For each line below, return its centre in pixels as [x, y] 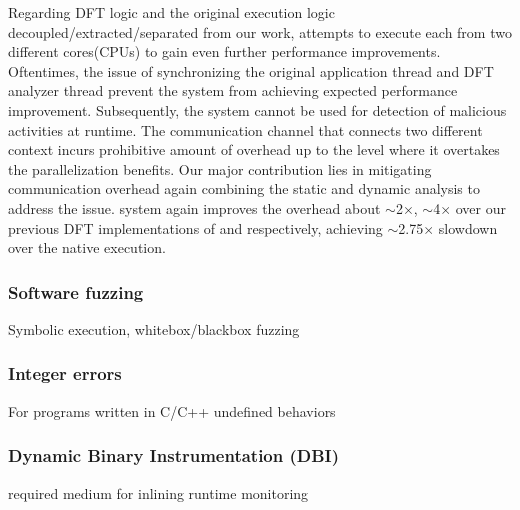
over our [481, 207]
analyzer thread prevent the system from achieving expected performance [233, 90]
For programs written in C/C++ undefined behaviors [172, 410]
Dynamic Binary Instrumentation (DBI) [174, 455]
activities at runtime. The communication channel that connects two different [245, 129]
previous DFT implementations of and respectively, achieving [195, 227]
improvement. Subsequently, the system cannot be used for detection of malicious [257, 109]
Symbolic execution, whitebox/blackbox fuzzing [154, 328]
